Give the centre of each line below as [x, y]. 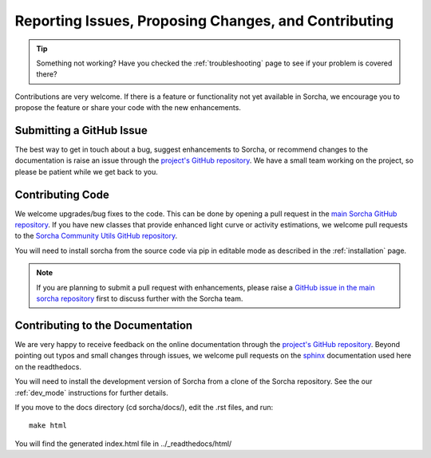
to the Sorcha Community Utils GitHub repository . [96, 236]
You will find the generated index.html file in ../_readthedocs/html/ [123, 444]
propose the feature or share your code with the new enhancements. [128, 108]
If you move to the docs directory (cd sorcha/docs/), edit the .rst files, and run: [144, 407]
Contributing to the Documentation [104, 325]
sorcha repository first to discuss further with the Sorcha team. [140, 298]
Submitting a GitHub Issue [81, 130]
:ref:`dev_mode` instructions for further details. [92, 393]
